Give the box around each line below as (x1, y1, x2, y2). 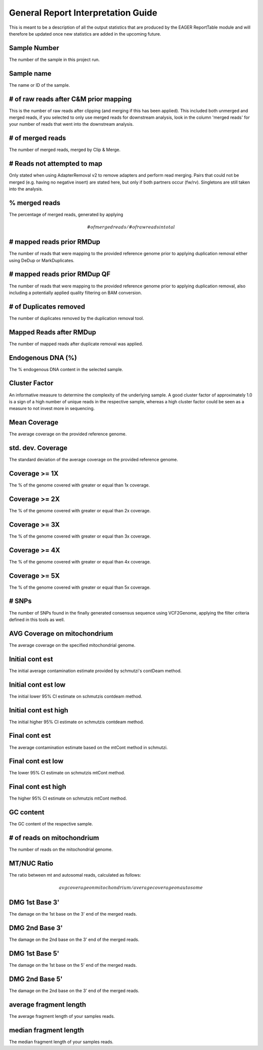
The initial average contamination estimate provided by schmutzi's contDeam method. (9, 668, 182, 674)
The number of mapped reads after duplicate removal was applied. (9, 341, 143, 347)
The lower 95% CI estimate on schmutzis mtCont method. (9, 770, 125, 776)
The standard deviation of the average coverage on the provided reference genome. (9, 457, 178, 463)
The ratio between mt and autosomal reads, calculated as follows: (9, 872, 141, 878)
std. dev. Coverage (9, 444, 68, 452)
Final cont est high (9, 783, 66, 791)
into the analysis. (9, 186, 43, 192)
